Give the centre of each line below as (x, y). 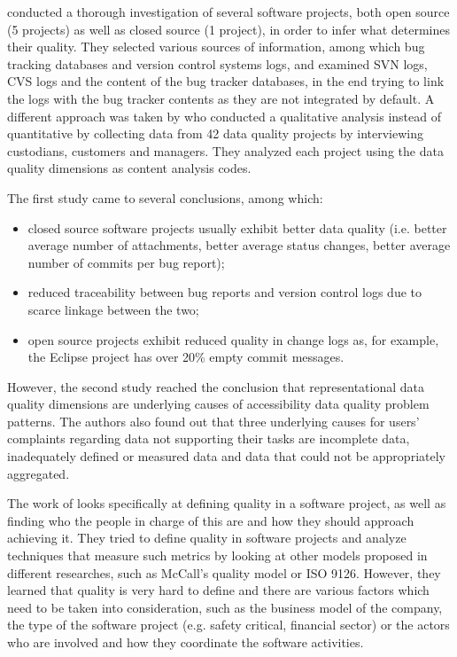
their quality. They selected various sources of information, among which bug (216, 47)
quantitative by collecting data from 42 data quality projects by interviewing (216, 133)
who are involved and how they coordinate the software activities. (186, 642)
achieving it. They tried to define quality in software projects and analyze (207, 538)
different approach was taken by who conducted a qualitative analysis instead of (224, 116)
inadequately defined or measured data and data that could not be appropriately (226, 456)
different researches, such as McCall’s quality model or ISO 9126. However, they (224, 572)
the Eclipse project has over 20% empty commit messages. (186, 357)
